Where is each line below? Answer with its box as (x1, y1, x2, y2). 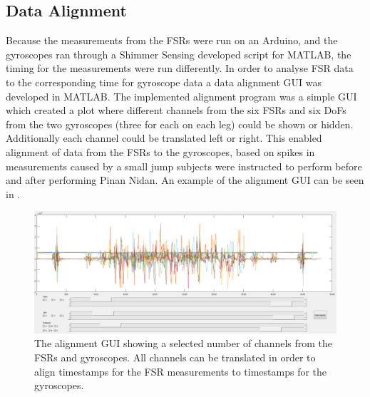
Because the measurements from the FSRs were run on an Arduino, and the (6, 33, 338, 48)
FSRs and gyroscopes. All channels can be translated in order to (34, 349, 316, 364)
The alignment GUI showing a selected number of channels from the (34, 336, 333, 351)
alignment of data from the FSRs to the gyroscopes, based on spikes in (6, 144, 315, 159)
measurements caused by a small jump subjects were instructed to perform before (6, 158, 362, 173)
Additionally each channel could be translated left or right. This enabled (6, 130, 322, 145)
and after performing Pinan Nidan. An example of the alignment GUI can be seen (6, 172, 364, 187)
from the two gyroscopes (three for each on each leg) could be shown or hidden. (6, 116, 354, 131)
